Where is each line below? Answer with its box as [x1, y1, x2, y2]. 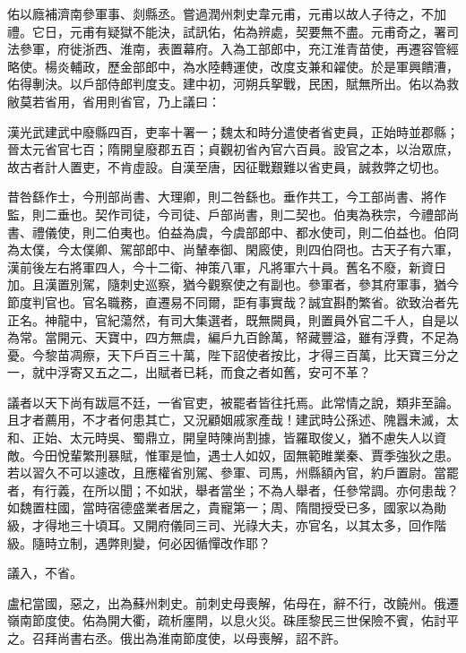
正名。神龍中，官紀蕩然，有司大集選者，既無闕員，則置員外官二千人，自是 [7, 310, 446, 329]
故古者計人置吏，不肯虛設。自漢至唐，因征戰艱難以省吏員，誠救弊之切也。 [7, 157, 446, 176]
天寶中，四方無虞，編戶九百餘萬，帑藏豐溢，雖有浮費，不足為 [94, 328, 459, 347]
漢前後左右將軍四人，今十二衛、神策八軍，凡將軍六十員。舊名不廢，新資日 [7, 257, 446, 276]
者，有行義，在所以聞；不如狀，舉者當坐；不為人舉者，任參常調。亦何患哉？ [7, 480, 459, 499]
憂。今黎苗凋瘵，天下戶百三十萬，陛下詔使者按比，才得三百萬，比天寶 [7, 345, 421, 364]
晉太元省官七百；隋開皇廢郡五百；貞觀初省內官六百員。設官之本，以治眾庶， [7, 140, 459, 159]
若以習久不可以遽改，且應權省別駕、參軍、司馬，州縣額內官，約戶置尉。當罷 [7, 463, 459, 482]
